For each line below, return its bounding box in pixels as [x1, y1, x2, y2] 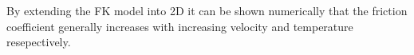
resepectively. [6, 33, 71, 50]
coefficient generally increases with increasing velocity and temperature [6, 18, 353, 34]
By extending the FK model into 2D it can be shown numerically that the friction [6, 2, 408, 18]
